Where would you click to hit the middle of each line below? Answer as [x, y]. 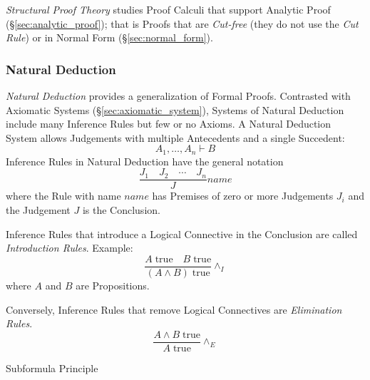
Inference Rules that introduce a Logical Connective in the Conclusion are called [182, 233]
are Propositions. [113, 285]
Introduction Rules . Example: [70, 248]
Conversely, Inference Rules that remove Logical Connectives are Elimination [174, 309]
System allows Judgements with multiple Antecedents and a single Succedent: [175, 137]
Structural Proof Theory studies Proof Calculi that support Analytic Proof [168, 9]
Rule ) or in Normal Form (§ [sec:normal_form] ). [109, 37]
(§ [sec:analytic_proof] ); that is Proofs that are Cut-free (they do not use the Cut [182, 23]
